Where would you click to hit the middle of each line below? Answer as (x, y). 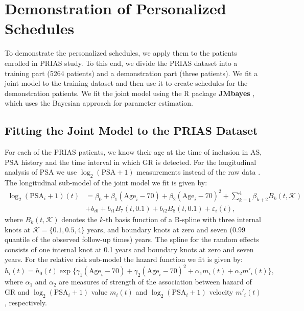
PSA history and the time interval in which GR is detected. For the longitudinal (131, 162)
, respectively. (26, 302)
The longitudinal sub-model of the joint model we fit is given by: (106, 183)
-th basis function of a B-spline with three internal (182, 219)
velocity (221, 292)
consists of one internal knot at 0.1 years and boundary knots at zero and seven (129, 249)
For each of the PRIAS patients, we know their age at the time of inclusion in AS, (133, 152)
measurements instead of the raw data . (198, 172)
